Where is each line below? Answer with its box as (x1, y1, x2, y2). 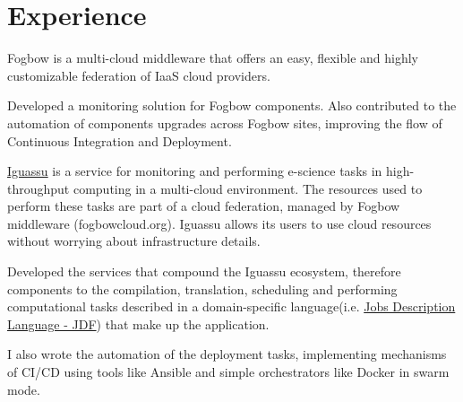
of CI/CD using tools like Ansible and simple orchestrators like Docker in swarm (7, 363, 450, 381)
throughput (7, 179, 70, 197)
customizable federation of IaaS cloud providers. (7, 66, 270, 84)
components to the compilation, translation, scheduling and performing (7, 279, 398, 298)
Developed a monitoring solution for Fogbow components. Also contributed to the (7, 96, 457, 115)
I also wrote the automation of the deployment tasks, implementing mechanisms (7, 345, 447, 363)
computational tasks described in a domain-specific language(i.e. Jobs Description (7, 297, 456, 316)
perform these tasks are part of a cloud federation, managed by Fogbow (7, 197, 400, 215)
